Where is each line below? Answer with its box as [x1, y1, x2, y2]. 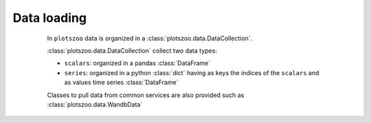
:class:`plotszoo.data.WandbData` [47, 100, 143, 109]
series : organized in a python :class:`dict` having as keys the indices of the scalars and [64, 68, 319, 77]
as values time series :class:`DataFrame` [64, 79, 179, 87]
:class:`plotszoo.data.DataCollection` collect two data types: [47, 46, 218, 55]
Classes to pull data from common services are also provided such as [47, 91, 245, 99]
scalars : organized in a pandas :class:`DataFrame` [64, 59, 211, 68]
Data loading [12, 10, 87, 25]
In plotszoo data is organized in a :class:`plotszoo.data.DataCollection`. [47, 34, 253, 42]
